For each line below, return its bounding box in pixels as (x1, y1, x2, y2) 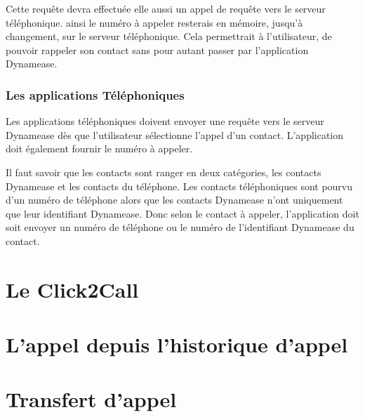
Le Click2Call (6, 274, 139, 303)
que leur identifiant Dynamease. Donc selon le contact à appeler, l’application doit (6, 206, 359, 220)
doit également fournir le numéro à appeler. (6, 141, 193, 156)
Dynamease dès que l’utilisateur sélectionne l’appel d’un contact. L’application (6, 127, 344, 142)
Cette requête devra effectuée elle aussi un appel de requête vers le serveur (6, 1, 326, 15)
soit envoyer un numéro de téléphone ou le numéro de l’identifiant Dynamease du (6, 220, 354, 234)
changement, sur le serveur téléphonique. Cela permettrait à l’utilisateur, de (6, 29, 332, 44)
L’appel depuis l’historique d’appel (6, 330, 348, 359)
